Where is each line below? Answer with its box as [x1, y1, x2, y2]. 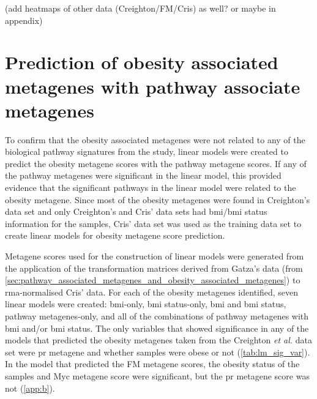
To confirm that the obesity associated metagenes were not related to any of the [5, 133, 305, 146]
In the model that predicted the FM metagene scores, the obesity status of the [5, 357, 300, 370]
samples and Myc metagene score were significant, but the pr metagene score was [5, 369, 310, 382]
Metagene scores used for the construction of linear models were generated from [5, 250, 304, 263]
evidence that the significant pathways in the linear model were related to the [5, 181, 296, 194]
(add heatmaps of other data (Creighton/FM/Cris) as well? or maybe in [5, 2, 276, 14]
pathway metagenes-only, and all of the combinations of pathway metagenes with [5, 310, 309, 322]
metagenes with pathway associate [5, 73, 300, 99]
